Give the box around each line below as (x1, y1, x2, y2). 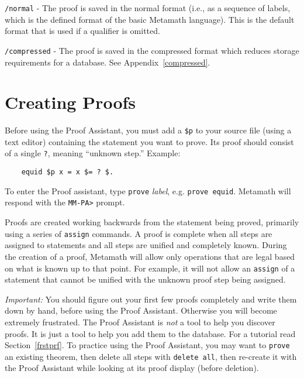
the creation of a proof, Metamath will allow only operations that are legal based (5, 250, 295, 262)
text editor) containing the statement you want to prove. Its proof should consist (5, 135, 294, 147)
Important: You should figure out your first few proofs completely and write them (5, 293, 297, 305)
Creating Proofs (5, 90, 136, 114)
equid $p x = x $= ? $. (21, 168, 114, 177)
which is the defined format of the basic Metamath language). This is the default (5, 13, 295, 25)
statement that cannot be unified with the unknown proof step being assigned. (5, 273, 286, 286)
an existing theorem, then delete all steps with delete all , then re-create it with (5, 350, 297, 362)
